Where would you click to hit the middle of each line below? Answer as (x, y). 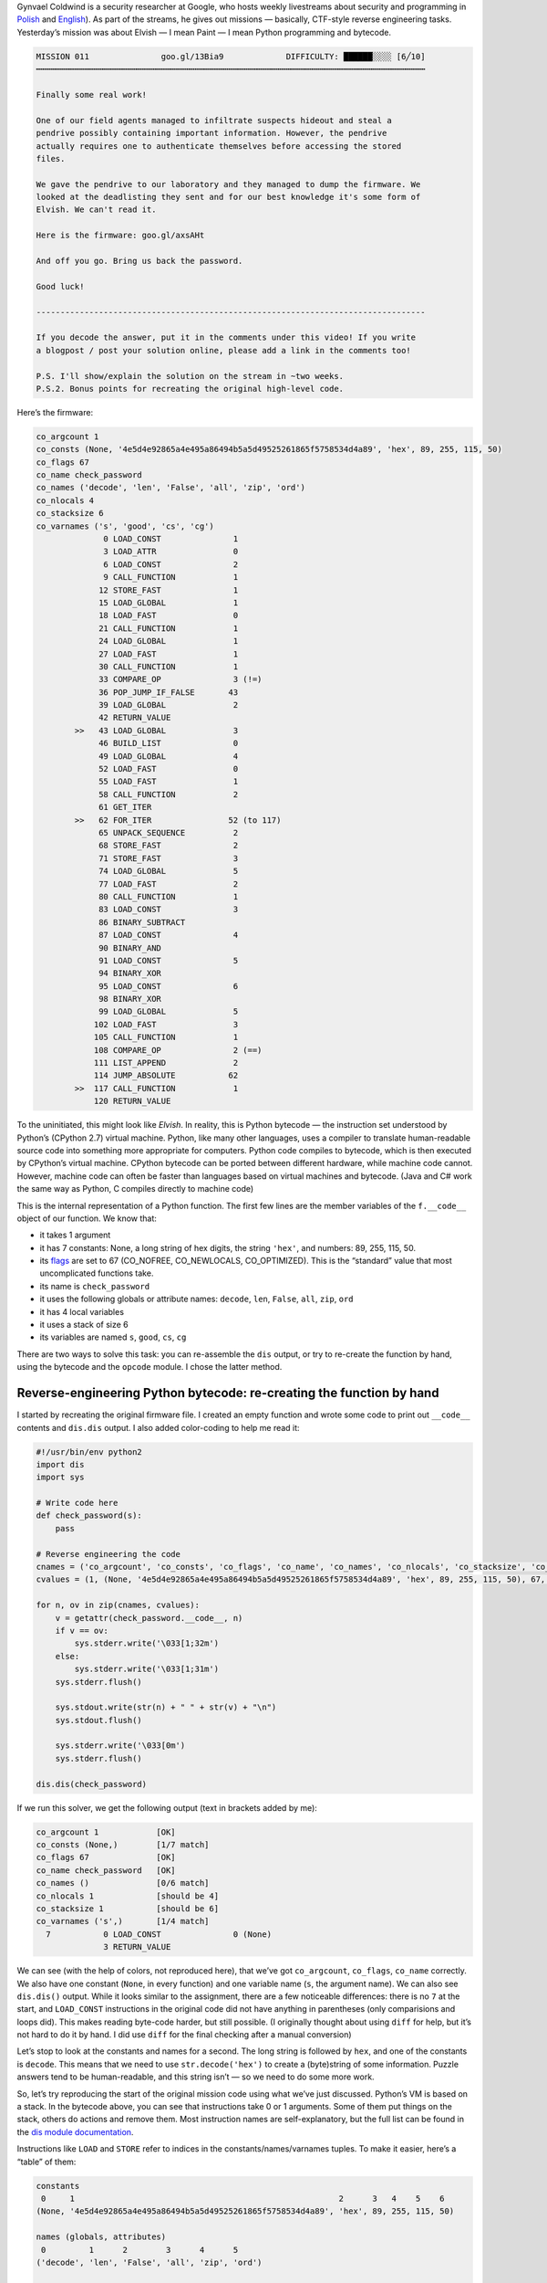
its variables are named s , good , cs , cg (113, 1337)
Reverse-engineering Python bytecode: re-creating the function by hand (228, 1393)
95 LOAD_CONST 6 (169, 986)
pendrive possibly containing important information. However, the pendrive (212, 133)
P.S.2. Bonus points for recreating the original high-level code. (190, 389)
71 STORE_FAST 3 (169, 858)
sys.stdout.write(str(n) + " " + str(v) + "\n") (166, 1707)
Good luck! (60, 286)
